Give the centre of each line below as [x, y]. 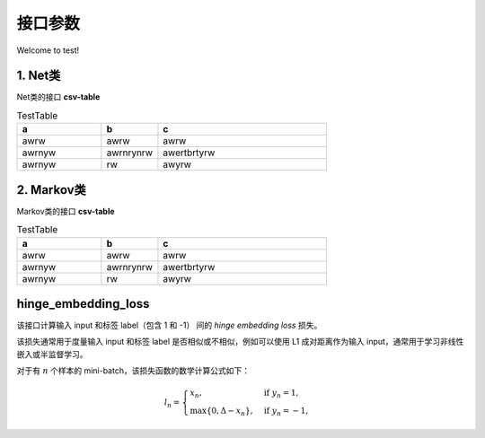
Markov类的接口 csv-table [66, 211]
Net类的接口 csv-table [58, 97]
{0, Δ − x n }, [229, 412]
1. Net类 [39, 76]
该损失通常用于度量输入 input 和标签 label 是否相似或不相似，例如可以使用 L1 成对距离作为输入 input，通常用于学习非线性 [240, 342]
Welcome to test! [48, 50]
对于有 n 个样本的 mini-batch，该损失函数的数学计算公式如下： [133, 371]
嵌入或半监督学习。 [52, 354]
